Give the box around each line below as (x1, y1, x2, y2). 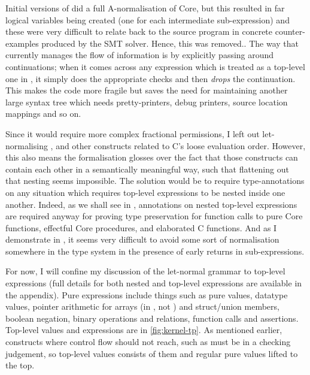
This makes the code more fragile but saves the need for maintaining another (5, 84, 288, 96)
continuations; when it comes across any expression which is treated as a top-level (5, 60, 305, 72)
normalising (5, 139, 48, 152)
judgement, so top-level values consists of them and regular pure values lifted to (5, 347, 298, 359)
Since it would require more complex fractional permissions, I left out (5, 127, 260, 140)
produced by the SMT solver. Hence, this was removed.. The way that (41, 37, 299, 49)
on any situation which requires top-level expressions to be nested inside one (5, 186, 285, 198)
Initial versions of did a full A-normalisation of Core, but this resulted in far (5, 2, 285, 14)
